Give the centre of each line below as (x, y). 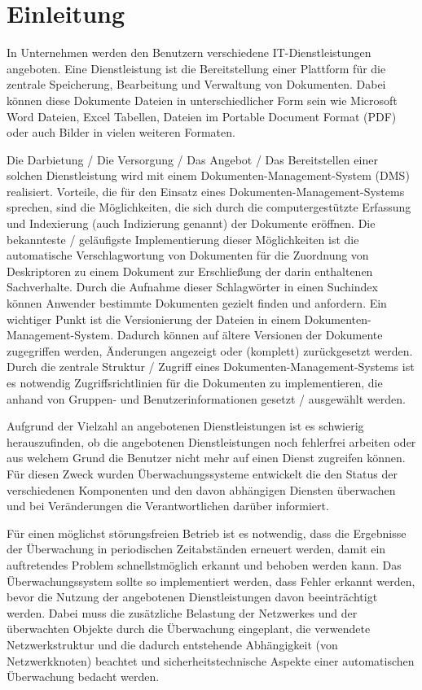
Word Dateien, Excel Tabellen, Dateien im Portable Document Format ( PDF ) (202, 116)
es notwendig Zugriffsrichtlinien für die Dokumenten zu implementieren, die (195, 382)
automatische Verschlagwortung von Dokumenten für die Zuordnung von (188, 255)
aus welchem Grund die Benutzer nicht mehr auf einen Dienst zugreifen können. (206, 458)
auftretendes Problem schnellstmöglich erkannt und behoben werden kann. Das (204, 564)
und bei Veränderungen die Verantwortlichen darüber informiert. (168, 506)
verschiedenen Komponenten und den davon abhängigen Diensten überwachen (201, 489)
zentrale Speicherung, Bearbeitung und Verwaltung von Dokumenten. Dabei (196, 84)
